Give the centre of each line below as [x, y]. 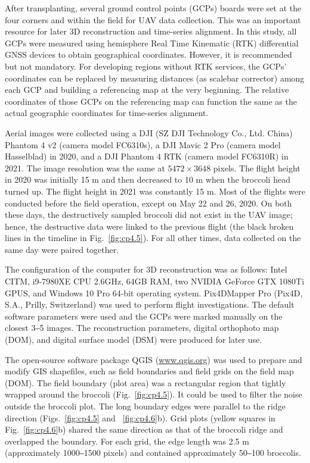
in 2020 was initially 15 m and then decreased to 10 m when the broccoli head [148, 179]
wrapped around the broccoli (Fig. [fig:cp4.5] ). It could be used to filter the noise [154, 394]
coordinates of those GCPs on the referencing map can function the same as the [151, 101]
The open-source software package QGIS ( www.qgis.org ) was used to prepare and [154, 359]
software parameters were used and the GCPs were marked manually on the [144, 316]
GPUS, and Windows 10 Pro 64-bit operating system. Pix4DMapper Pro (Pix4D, [154, 292]
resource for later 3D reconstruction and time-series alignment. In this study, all [151, 31]
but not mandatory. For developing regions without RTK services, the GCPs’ [146, 66]
